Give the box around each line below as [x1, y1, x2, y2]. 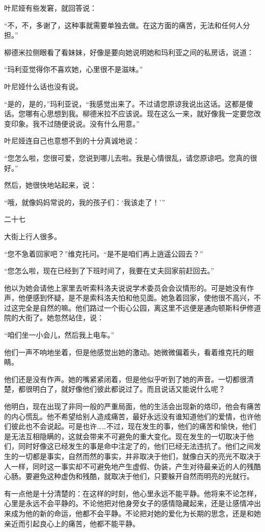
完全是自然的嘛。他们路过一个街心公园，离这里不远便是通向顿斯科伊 [18, 302, 247, 313]
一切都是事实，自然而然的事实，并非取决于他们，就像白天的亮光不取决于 [18, 451, 261, 461]
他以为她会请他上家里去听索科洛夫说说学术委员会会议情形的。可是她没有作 [4, 282, 254, 293]
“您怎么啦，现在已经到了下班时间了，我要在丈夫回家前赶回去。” [4, 265, 215, 276]
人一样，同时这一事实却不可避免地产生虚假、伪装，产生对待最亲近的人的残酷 [4, 461, 261, 471]
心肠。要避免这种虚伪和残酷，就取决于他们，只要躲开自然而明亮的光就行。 [4, 471, 254, 482]
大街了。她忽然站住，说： [18, 312, 104, 323]
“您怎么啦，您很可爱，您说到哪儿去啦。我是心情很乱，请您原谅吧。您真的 [4, 152, 250, 163]
